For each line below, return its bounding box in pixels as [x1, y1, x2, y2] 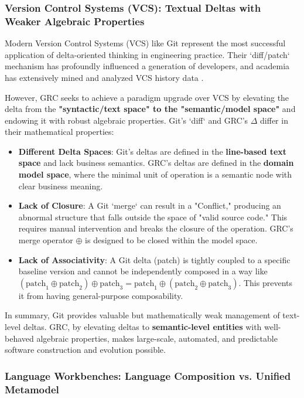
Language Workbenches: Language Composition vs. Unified [5, 368, 291, 383]
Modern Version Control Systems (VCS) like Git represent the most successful [5, 37, 286, 49]
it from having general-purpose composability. [18, 289, 183, 301]
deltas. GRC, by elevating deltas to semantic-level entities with [23, 321, 262, 333]
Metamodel [5, 382, 59, 396]
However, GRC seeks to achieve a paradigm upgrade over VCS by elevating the [5, 91, 289, 103]
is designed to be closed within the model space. [85, 234, 258, 246]
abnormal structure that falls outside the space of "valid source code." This [18, 210, 288, 223]
